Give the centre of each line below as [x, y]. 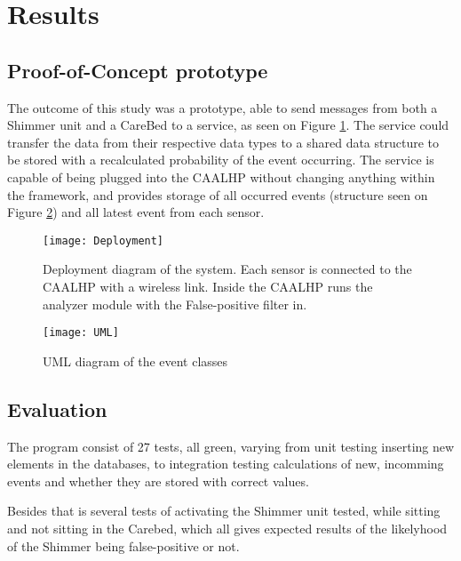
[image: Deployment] [103, 240]
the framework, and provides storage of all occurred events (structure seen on [218, 194]
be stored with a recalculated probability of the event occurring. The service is [221, 160]
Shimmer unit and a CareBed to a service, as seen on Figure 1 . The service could [228, 125]
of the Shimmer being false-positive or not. [123, 545]
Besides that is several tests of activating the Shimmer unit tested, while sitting [224, 511]
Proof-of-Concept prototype [138, 70]
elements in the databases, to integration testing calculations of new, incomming [226, 464]
